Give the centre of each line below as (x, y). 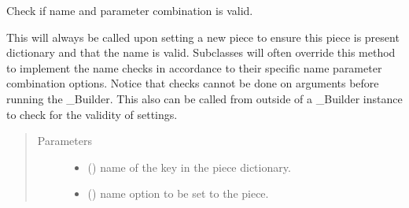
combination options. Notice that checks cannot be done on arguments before (193, 83)
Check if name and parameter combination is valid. (130, 10)
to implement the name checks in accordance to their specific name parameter (194, 67)
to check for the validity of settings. (92, 114)
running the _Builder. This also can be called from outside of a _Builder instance (204, 98)
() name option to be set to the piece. (178, 193)
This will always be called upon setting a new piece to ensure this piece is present (203, 37)
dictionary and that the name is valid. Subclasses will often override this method (201, 52)
